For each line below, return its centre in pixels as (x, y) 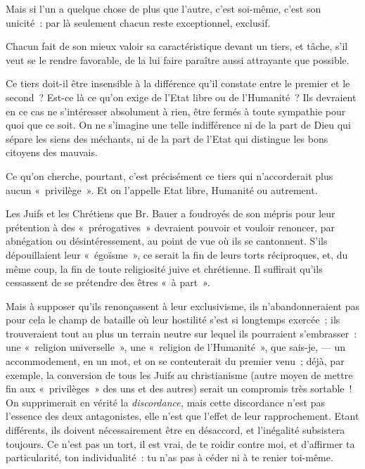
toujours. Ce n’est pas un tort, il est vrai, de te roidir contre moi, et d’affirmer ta (180, 443)
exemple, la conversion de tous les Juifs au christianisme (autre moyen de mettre (179, 374)
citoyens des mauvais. (52, 152)
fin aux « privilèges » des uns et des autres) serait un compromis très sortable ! (179, 388)
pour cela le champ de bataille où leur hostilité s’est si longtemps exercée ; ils (173, 320)
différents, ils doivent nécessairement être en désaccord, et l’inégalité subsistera (175, 430)
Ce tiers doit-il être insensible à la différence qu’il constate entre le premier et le (178, 83)
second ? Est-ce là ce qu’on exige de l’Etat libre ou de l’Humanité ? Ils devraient (181, 97)
